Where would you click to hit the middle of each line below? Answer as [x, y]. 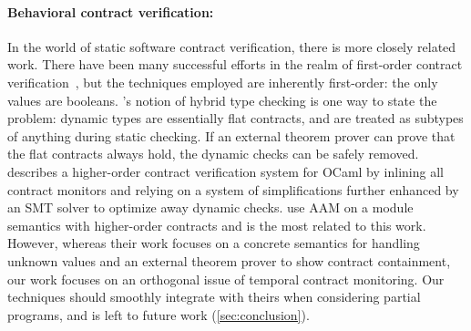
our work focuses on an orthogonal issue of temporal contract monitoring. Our [226, 279]
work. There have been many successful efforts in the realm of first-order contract [235, 64]
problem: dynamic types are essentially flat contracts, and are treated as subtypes [235, 118]
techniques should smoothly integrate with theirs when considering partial [214, 297]
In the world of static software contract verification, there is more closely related [232, 46]
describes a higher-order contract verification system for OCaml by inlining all [225, 171]
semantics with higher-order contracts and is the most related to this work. [217, 225]
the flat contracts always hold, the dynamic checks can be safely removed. [213, 154]
